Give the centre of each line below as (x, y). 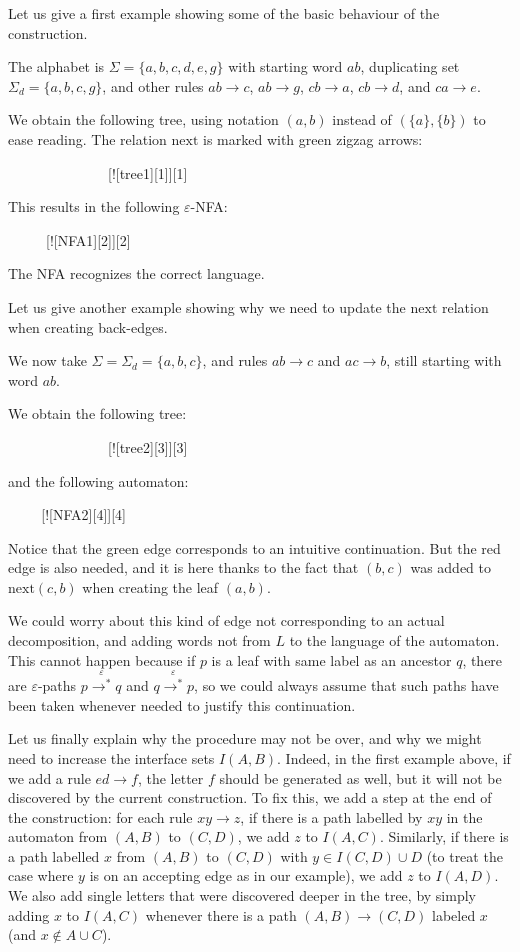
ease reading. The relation (87, 138)
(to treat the (464, 855)
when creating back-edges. (88, 326)
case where (41, 875)
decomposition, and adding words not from (139, 640)
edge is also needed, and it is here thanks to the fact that (183, 567)
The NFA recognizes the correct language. (136, 273)
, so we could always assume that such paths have (346, 685)
